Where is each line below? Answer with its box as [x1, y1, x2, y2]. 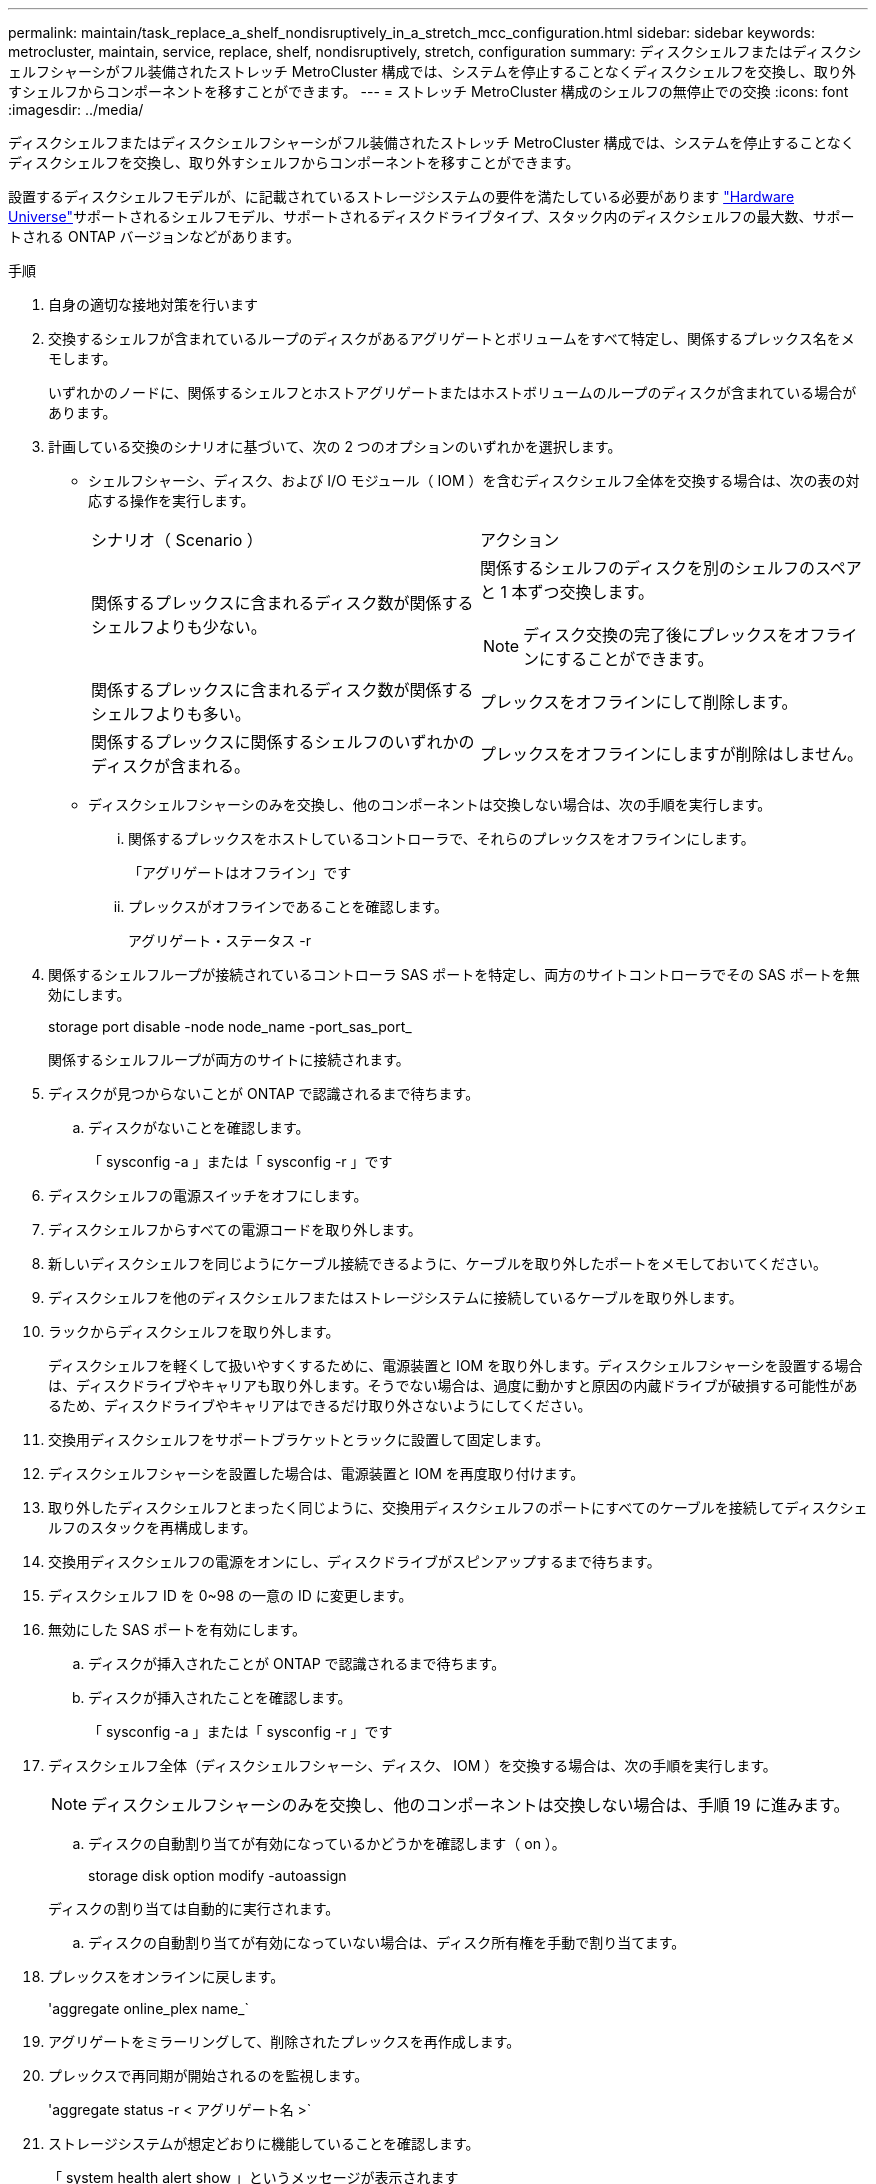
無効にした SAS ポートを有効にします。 [48, 1621, 307, 1638]
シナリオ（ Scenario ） [91, 530, 263, 550]
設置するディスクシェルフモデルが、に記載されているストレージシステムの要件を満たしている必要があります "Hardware [8, 188, 795, 205]
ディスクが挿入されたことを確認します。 [88, 1689, 352, 1706]
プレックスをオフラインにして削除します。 [480, 692, 798, 712]
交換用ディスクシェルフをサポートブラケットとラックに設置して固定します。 [48, 1431, 550, 1448]
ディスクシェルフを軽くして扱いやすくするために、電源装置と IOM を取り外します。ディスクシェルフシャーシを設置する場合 [48, 1357, 863, 1374]
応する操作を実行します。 [88, 492, 255, 509]
